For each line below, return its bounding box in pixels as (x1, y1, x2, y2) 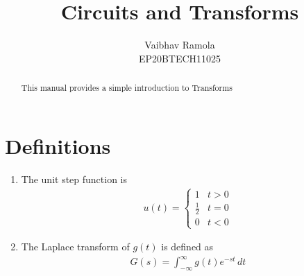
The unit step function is (21, 171, 128, 186)
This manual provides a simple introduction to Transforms (21, 82, 233, 94)
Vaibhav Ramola (144, 37, 215, 52)
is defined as (161, 239, 214, 254)
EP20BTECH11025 (138, 51, 221, 65)
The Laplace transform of (21, 239, 130, 254)
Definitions (5, 131, 111, 159)
